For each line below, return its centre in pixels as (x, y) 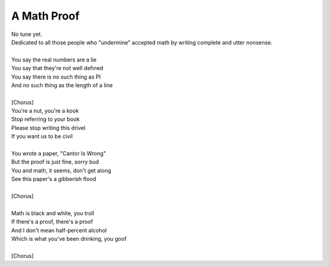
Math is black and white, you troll (53, 213)
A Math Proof (45, 16)
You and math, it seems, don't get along (61, 170)
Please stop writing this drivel (48, 127)
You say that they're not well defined (57, 68)
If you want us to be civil (42, 137)
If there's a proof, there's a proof (52, 222)
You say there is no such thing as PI (56, 77)
